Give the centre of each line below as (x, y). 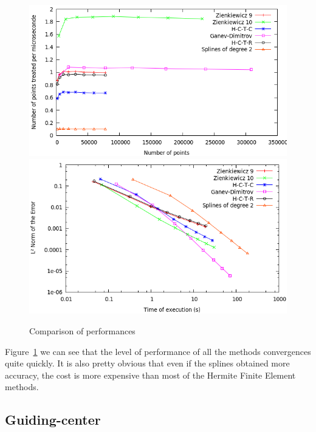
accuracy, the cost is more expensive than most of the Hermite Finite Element (150, 375)
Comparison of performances (82, 330)
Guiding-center (53, 420)
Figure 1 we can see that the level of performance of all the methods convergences (158, 351)
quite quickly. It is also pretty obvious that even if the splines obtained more (147, 363)
